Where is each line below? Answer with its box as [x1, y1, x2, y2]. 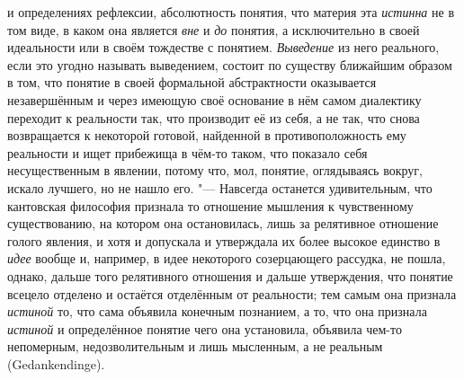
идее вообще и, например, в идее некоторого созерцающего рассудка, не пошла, [7, 249, 446, 268]
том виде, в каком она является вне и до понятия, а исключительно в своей [7, 20, 420, 39]
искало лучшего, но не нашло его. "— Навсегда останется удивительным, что [7, 178, 433, 197]
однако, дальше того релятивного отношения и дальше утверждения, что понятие [7, 266, 453, 285]
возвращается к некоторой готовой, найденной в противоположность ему [7, 126, 406, 145]
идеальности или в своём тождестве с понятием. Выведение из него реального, [7, 38, 440, 57]
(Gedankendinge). [7, 354, 105, 373]
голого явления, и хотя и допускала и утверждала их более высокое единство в [7, 231, 441, 250]
